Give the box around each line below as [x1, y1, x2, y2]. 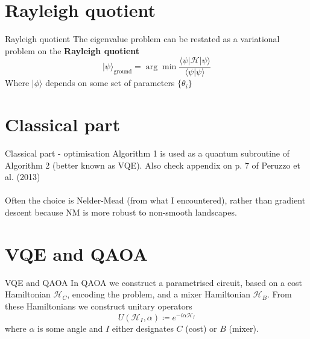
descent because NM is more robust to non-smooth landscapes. [5, 206, 237, 219]
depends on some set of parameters [45, 76, 175, 89]
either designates [112, 322, 174, 334]
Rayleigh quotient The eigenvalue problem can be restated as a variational [5, 33, 280, 45]
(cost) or [185, 322, 217, 334]
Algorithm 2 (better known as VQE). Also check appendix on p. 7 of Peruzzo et [5, 158, 300, 171]
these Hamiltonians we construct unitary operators [5, 299, 192, 312]
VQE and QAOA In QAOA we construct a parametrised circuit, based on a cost [5, 276, 302, 288]
